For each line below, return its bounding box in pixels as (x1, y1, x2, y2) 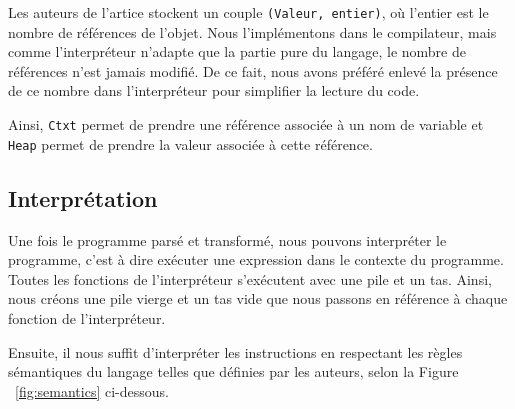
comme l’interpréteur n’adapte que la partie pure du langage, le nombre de (8, 41, 466, 62)
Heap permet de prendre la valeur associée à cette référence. (8, 133, 373, 154)
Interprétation (8, 182, 158, 213)
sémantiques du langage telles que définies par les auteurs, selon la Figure (8, 361, 459, 382)
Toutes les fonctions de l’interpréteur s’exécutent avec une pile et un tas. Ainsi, (8, 268, 492, 289)
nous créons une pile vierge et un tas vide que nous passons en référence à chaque (8, 288, 508, 309)
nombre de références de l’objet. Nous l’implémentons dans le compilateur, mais (8, 21, 497, 42)
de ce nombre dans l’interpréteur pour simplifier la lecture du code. (8, 80, 420, 101)
